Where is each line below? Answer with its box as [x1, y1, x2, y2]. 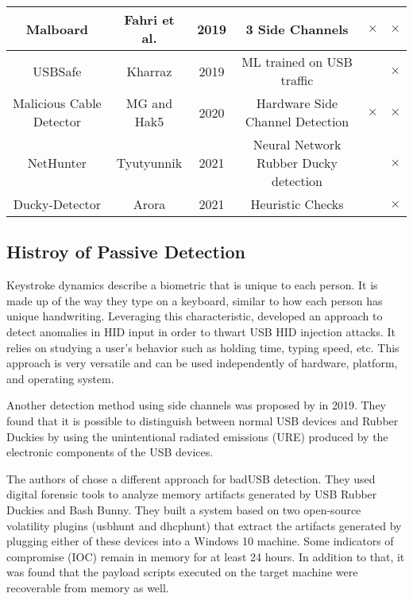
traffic [280, 71, 314, 89]
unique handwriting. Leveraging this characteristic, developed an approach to [6, 308, 383, 324]
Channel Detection [245, 112, 349, 130]
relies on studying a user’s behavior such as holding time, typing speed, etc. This [6, 339, 399, 355]
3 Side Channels [245, 19, 349, 38]
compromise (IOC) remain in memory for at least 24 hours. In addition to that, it [6, 548, 405, 564]
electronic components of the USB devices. [6, 444, 214, 460]
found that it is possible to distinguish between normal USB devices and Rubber [6, 412, 399, 428]
